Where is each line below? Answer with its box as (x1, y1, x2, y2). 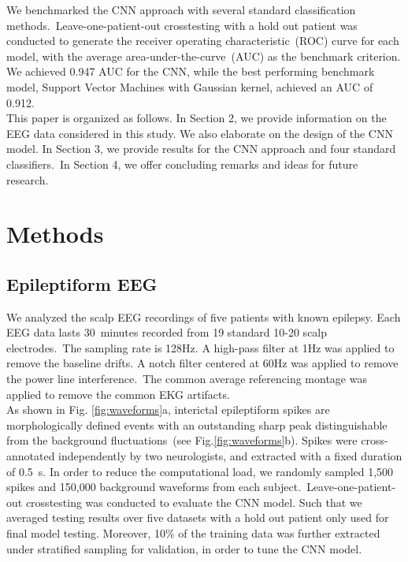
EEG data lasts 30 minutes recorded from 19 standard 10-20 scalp (6, 324, 328, 341)
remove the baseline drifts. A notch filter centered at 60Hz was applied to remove (6, 355, 399, 371)
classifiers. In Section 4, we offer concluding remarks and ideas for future (6, 155, 358, 172)
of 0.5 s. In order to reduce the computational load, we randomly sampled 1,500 (6, 463, 394, 479)
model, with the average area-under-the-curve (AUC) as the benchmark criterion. (6, 47, 401, 64)
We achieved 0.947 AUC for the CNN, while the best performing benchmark (6, 63, 375, 80)
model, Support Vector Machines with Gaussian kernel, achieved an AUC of (6, 78, 373, 95)
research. (6, 171, 49, 188)
